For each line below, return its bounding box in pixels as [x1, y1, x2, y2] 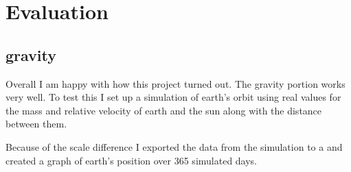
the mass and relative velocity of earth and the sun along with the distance [5, 103, 322, 117]
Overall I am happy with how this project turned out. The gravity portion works [5, 76, 346, 90]
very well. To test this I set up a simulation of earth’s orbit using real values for [5, 90, 341, 104]
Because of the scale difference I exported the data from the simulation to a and [5, 139, 343, 153]
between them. [5, 116, 67, 131]
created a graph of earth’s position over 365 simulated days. [5, 153, 258, 167]
